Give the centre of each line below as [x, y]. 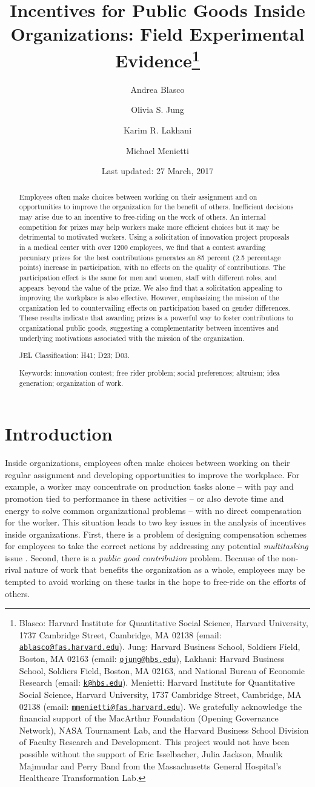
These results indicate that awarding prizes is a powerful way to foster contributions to [156, 318]
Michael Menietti [157, 150]
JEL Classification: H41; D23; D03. [75, 355]
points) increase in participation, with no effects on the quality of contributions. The [152, 267]
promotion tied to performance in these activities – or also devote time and [144, 498]
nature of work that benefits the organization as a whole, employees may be [164, 569]
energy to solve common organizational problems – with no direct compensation [153, 510]
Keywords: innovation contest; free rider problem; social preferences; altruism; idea [149, 372]
